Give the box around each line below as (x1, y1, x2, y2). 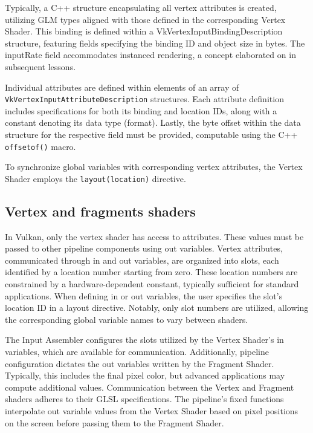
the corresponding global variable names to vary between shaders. (5, 313, 248, 325)
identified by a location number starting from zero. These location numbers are (5, 265, 298, 278)
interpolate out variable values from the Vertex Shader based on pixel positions (5, 405, 298, 417)
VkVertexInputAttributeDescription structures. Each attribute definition (5, 93, 284, 105)
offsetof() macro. (5, 140, 76, 152)
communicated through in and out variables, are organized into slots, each (5, 253, 279, 266)
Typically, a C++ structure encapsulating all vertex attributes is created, (5, 1, 277, 13)
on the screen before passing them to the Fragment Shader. (5, 416, 224, 429)
